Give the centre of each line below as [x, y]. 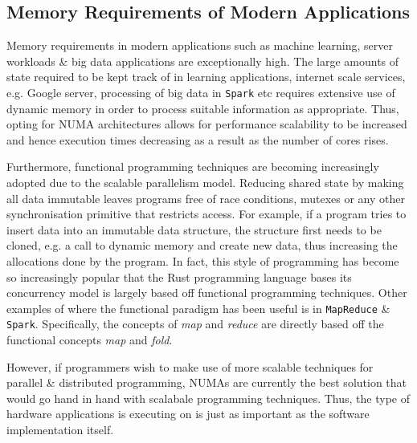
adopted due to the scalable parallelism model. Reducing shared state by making [205, 183]
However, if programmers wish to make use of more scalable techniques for [190, 366]
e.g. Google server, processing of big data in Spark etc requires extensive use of [201, 92]
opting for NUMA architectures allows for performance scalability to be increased [207, 124]
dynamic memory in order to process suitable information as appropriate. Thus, [203, 108]
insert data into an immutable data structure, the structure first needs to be [194, 229]
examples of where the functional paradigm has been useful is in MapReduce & [198, 308]
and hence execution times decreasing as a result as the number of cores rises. [198, 139]
